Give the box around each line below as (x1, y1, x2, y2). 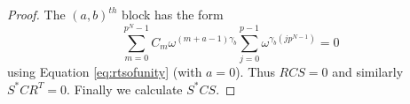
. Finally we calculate (67, 79, 183, 98)
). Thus (235, 63, 275, 81)
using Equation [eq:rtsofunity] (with (7, 63, 202, 81)
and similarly (332, 63, 404, 81)
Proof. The (7, 5, 66, 23)
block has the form (122, 5, 224, 23)
